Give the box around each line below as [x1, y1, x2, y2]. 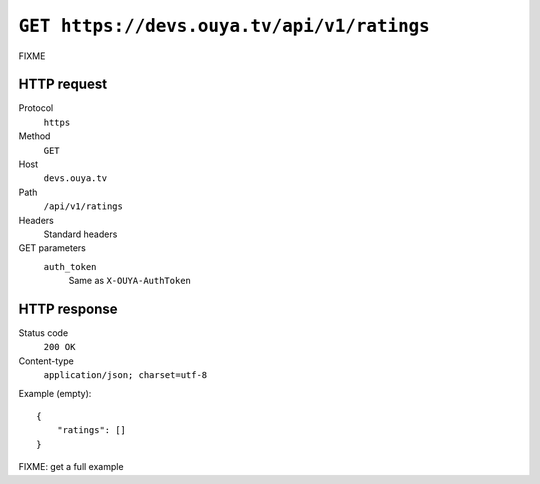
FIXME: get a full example [18, 461, 124, 473]
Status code [18, 327, 69, 339]
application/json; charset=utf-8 [43, 370, 208, 381]
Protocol [18, 102, 54, 114]
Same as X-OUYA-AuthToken [68, 275, 192, 287]
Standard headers [43, 228, 118, 240]
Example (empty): [18, 387, 92, 399]
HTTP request [18, 76, 108, 93]
